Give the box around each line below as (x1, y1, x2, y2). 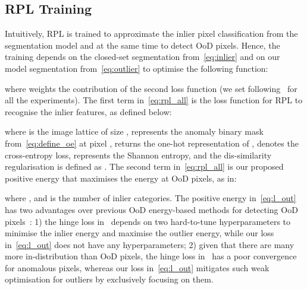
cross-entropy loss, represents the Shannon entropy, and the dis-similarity (5, 148, 272, 161)
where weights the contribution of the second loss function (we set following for (5, 82, 297, 94)
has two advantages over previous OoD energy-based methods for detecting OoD (5, 203, 298, 215)
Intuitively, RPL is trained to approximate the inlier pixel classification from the (5, 27, 298, 40)
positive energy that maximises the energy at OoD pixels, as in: (5, 172, 237, 184)
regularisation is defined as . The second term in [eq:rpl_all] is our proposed (5, 160, 284, 173)
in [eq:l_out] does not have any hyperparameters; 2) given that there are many (5, 238, 295, 250)
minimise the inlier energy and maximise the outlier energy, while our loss (5, 227, 274, 239)
